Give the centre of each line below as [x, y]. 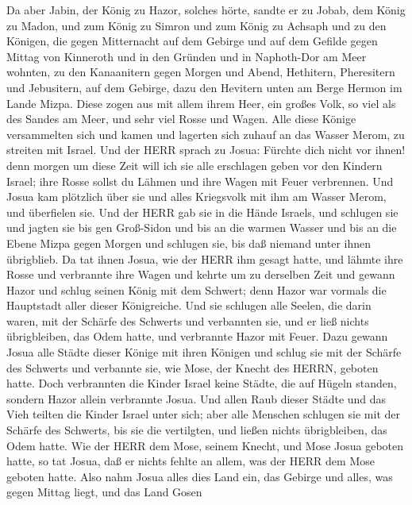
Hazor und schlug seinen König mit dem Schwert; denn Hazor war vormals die [196, 289]
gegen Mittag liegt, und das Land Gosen [104, 492]
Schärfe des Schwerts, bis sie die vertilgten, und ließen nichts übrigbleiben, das [197, 430]
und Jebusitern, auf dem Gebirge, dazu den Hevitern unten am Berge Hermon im [204, 87]
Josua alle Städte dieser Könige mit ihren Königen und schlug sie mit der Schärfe [204, 352]
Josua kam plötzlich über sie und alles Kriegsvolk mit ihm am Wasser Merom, [196, 197]
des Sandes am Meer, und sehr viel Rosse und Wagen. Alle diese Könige [181, 119]
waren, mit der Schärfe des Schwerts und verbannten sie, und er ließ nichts [188, 320]
